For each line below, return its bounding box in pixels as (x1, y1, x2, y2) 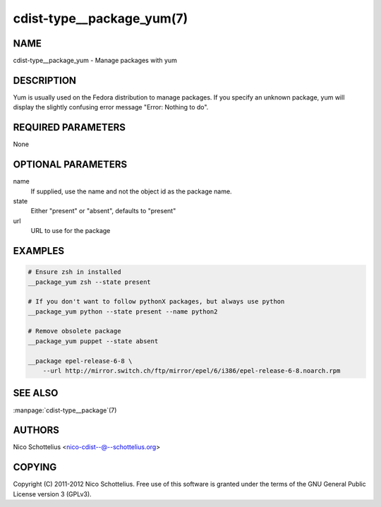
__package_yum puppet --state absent (28, 337, 159, 345)
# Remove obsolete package (28, 327, 121, 335)
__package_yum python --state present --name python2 (28, 307, 218, 316)
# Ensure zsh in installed (28, 268, 121, 276)
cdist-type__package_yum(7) (13, 11, 188, 26)
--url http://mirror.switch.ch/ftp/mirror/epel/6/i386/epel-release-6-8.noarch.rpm (42, 367, 341, 375)
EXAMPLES (13, 244, 65, 257)
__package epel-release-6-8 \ (28, 357, 133, 365)
